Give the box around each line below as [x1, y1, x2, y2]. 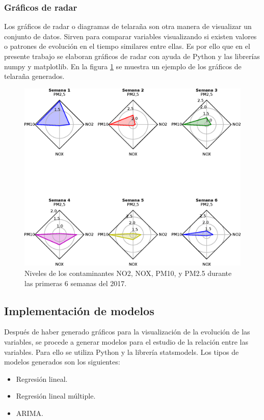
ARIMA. [16, 407, 43, 418]
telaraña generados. [4, 71, 65, 81]
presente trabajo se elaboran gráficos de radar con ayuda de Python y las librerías [4, 51, 260, 61]
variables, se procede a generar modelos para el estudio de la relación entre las [4, 337, 248, 347]
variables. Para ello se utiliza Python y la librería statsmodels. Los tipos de [4, 346, 239, 357]
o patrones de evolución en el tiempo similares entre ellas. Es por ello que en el [4, 41, 250, 51]
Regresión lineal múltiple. [16, 390, 96, 401]
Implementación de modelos [4, 302, 154, 318]
